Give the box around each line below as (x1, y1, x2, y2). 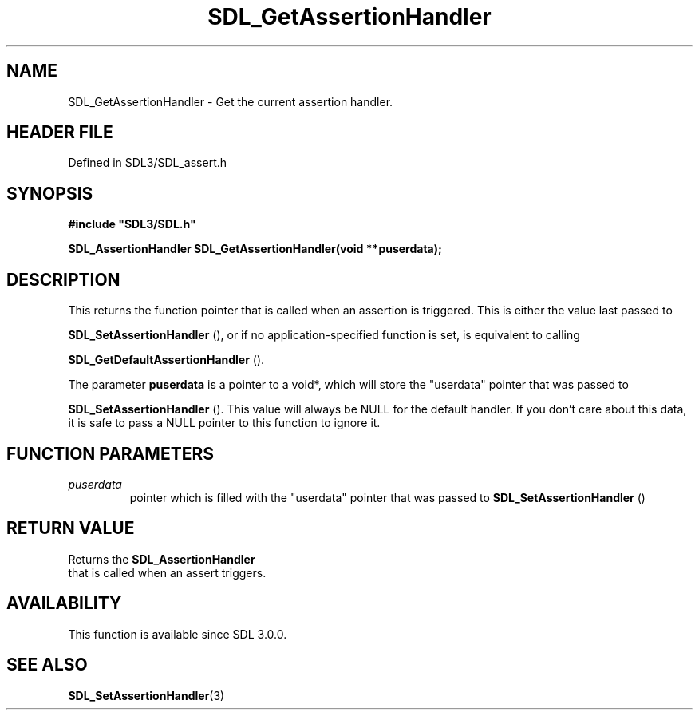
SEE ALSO (6, 655, 88, 675)
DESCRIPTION (6, 269, 120, 290)
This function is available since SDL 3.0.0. (68, 627, 287, 641)
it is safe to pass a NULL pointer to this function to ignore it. (68, 416, 381, 430)
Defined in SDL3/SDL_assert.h (68, 156, 227, 170)
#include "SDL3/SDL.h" (68, 217, 196, 231)
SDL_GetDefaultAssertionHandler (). (68, 353, 265, 367)
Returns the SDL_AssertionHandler (68, 552, 255, 566)
